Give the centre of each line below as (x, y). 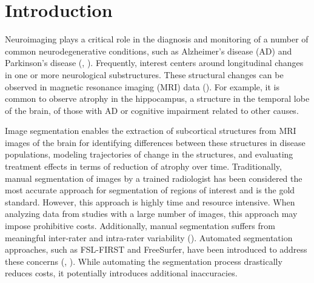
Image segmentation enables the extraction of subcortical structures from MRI (151, 131)
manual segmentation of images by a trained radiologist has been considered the (154, 178)
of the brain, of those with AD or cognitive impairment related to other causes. (152, 110)
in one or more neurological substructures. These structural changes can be (144, 74)
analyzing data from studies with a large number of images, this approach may (151, 214)
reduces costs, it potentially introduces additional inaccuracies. (121, 273)
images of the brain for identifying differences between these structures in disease (155, 142)
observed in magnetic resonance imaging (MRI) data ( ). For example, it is (142, 86)
